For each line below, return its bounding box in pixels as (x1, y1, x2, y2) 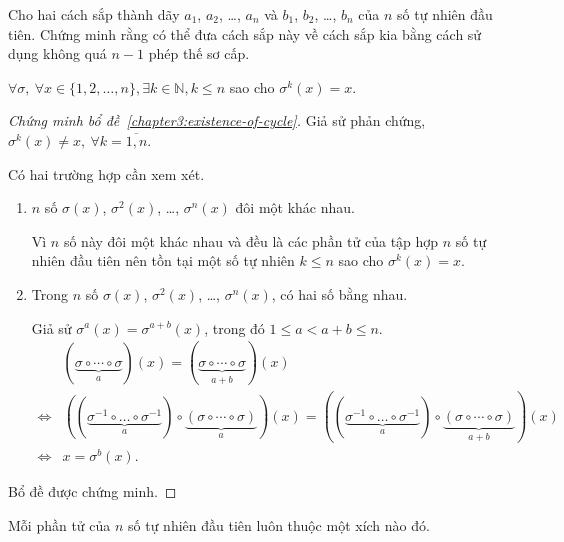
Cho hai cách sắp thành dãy (8, 4, 180, 24)
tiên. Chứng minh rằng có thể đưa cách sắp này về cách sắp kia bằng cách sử (8, 23, 482, 44)
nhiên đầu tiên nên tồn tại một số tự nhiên (31, 250, 295, 271)
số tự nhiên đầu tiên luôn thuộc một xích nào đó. (128, 514, 430, 535)
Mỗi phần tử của (8, 514, 111, 535)
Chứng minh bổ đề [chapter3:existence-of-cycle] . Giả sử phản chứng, (8, 110, 426, 131)
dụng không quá (8, 43, 107, 64)
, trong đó (204, 317, 265, 338)
